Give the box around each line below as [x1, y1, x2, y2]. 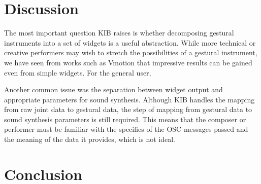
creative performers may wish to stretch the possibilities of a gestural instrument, [4, 47, 257, 58]
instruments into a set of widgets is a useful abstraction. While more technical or [4, 37, 256, 48]
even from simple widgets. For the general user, [4, 67, 151, 78]
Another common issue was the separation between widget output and [4, 84, 223, 95]
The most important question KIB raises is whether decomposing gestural [4, 27, 234, 38]
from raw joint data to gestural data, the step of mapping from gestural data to [4, 104, 252, 115]
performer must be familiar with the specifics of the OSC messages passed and [4, 124, 248, 134]
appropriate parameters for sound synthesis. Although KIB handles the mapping [4, 94, 255, 104]
